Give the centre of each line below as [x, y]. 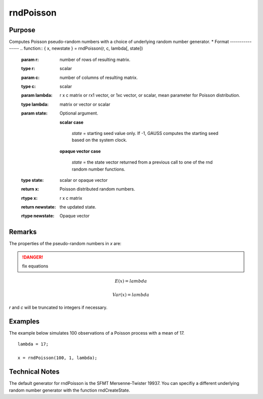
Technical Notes [34, 372]
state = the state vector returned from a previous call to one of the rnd [142, 162]
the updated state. [78, 207]
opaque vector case [80, 151]
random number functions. [99, 169]
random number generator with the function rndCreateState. [70, 390]
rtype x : [29, 198]
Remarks [23, 232]
